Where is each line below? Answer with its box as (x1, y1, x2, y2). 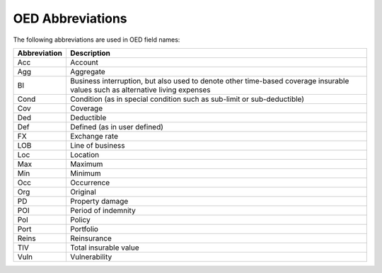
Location (69, 149, 99, 159)
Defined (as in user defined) (69, 122, 164, 132)
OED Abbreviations (13, 11, 127, 26)
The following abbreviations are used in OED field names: (13, 35, 180, 44)
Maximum (69, 159, 103, 169)
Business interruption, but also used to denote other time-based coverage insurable (69, 76, 349, 86)
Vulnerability (69, 252, 112, 262)
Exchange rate (69, 131, 118, 141)
